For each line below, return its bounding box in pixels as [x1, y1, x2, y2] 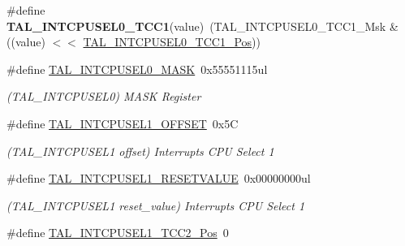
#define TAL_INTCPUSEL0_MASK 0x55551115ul [6, 60, 268, 77]
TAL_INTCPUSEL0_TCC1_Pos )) [83, 33, 261, 50]
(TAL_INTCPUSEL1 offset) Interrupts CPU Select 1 [6, 142, 274, 159]
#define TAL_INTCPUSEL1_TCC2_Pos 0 [6, 224, 229, 241]
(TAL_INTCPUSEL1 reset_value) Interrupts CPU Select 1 [6, 196, 305, 214]
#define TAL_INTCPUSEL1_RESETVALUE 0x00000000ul [6, 170, 311, 187]
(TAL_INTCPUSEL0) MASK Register [6, 88, 201, 105]
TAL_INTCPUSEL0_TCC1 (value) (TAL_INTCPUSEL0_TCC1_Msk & [6, 17, 399, 34]
